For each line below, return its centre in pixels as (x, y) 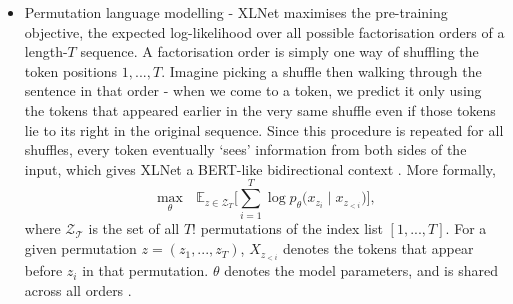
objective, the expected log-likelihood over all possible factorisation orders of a (264, 31)
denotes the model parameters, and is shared (361, 270)
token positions (71, 70)
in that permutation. (145, 270)
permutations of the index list (291, 228)
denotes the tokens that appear (378, 248)
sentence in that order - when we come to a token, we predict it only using (253, 90)
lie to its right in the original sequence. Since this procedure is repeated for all (264, 129)
